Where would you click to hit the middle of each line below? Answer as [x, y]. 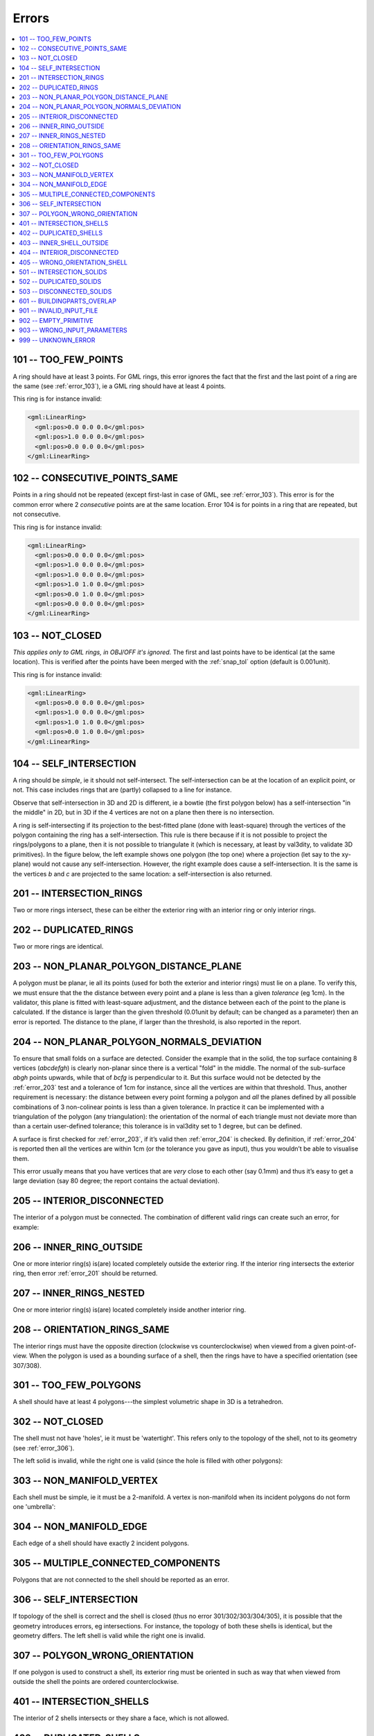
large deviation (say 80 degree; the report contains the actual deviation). [116, 1181]
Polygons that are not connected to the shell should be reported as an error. [121, 1580]
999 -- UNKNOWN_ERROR [57, 340]
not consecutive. [37, 515]
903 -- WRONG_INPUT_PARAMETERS [73, 331]
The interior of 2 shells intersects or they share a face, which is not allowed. [121, 1718]
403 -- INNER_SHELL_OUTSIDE [64, 242]
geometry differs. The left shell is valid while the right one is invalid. [109, 1635]
